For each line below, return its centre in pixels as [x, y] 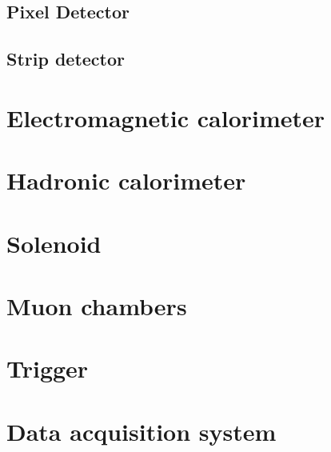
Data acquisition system [142, 431]
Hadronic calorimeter [126, 180]
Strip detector [66, 59]
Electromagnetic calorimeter [166, 117]
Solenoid [54, 243]
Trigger [48, 368]
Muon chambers [97, 305]
